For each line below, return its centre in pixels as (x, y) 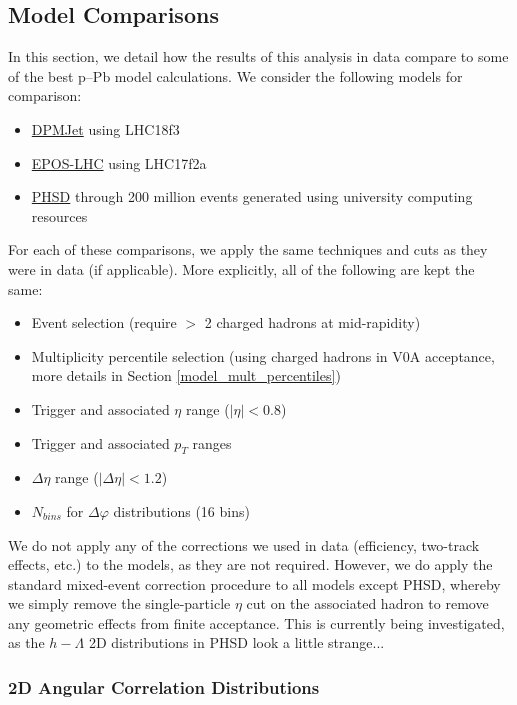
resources (59, 215)
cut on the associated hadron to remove (367, 603)
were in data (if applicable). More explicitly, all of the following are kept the (241, 268)
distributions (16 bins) (181, 510)
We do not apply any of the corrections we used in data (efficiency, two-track (244, 544)
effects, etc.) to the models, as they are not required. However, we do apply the (250, 564)
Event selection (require (104, 322)
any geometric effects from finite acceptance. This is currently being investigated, (256, 622)
